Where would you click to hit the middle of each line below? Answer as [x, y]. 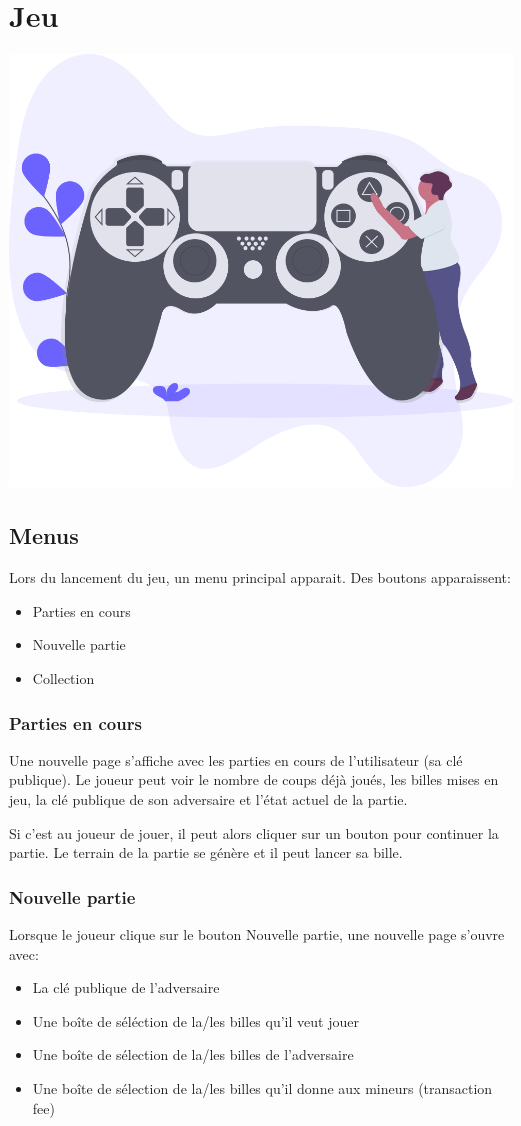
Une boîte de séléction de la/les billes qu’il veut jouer [195, 1020]
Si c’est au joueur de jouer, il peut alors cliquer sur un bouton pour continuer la [254, 832]
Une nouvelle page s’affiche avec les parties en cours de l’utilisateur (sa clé [236, 759]
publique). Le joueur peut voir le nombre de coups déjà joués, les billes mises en [254, 779]
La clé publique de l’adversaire [126, 987]
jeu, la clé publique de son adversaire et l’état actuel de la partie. [208, 799]
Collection [63, 678]
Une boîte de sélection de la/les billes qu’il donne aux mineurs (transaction [262, 1087]
